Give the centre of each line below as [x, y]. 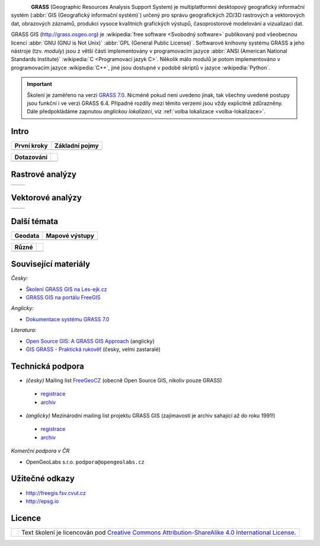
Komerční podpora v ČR [40, 451]
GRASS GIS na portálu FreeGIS [63, 298]
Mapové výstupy [70, 235]
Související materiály [51, 264]
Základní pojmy [76, 146]
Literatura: [24, 330]
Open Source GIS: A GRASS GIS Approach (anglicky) [90, 341]
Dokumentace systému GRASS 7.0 [68, 319]
